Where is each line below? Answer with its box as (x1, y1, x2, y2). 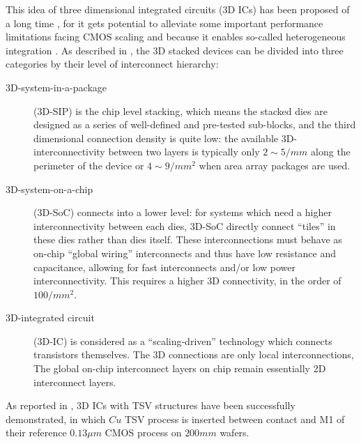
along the (311, 144, 351, 159)
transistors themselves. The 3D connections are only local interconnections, (33, 347, 354, 362)
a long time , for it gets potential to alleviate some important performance (6, 15, 323, 30)
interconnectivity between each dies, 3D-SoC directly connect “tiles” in (33, 218, 336, 233)
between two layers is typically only (108, 144, 260, 159)
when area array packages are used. (199, 158, 351, 172)
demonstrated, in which (6, 411, 106, 426)
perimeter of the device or (33, 158, 144, 172)
